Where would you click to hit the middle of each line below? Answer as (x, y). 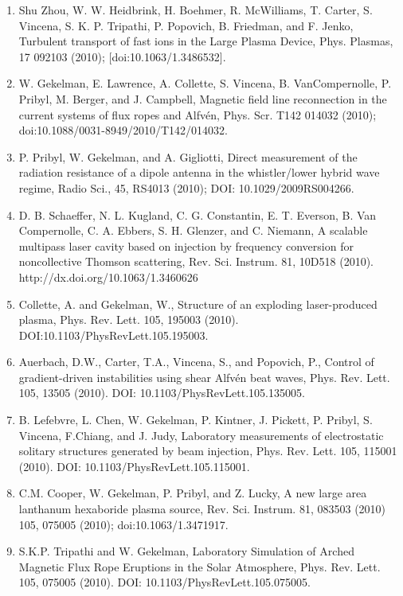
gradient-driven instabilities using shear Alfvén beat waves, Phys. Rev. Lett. (204, 377)
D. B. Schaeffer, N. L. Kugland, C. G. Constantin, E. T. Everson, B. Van (198, 214)
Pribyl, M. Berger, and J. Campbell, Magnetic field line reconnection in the (203, 98)
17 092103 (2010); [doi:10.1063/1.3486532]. (122, 56)
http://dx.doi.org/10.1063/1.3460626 (108, 277)
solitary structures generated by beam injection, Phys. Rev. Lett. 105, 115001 (208, 451)
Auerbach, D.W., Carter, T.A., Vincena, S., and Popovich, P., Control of (196, 362)
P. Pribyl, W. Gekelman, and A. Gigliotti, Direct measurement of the (188, 156)
